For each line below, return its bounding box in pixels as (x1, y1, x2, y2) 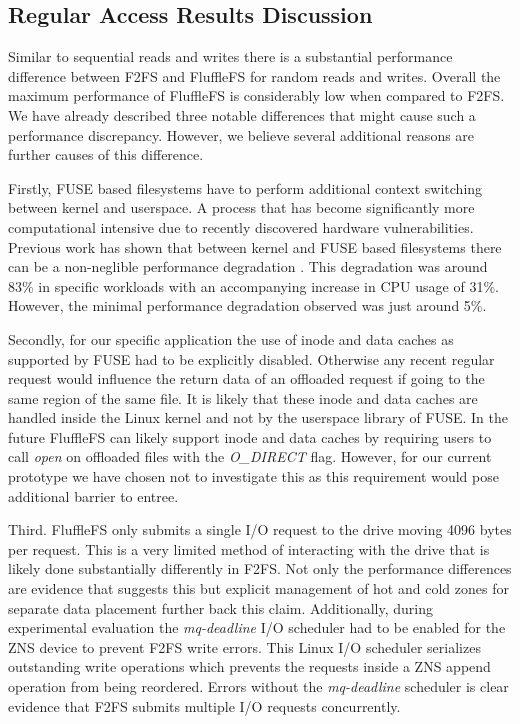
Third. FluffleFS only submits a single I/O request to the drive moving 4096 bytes (8, 519, 512, 540)
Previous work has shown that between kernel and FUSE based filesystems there (8, 236, 502, 257)
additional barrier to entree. (8, 485, 179, 506)
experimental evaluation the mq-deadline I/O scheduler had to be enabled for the (8, 617, 506, 638)
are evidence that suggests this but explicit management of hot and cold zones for (8, 578, 509, 599)
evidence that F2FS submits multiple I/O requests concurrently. (8, 695, 401, 716)
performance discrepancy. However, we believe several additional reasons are (8, 124, 475, 145)
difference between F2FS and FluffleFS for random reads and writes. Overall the (8, 65, 501, 86)
